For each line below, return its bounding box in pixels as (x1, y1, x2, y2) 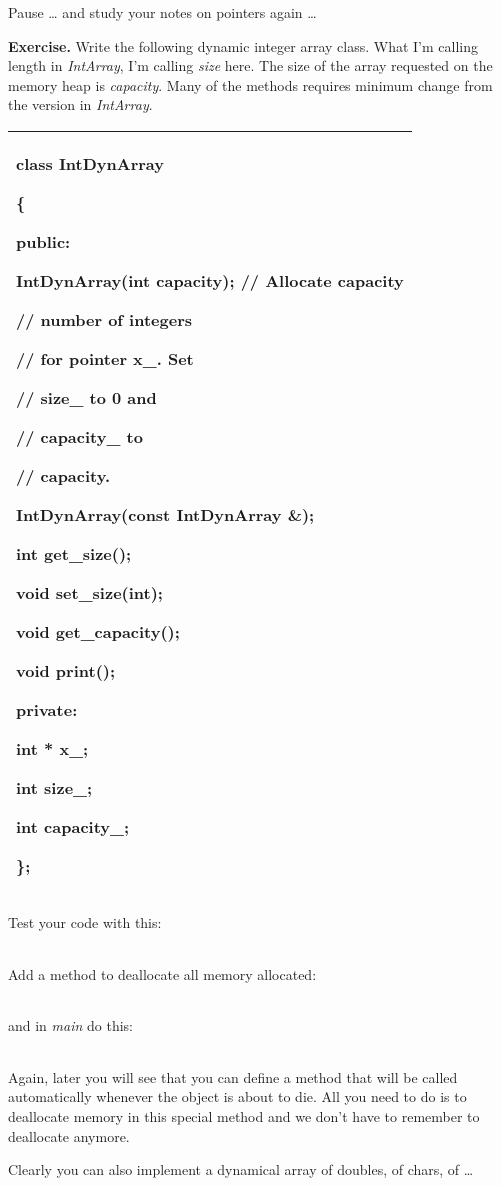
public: (16, 229, 71, 253)
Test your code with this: (8, 911, 162, 932)
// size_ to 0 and (16, 385, 157, 409)
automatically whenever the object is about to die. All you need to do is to (8, 1086, 467, 1107)
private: (16, 697, 78, 721)
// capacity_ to (16, 424, 143, 448)
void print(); (16, 658, 116, 682)
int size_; (16, 775, 93, 799)
